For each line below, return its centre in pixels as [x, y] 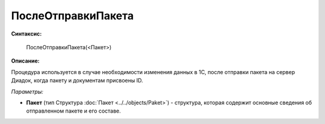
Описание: [26, 61]
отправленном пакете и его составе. [74, 111]
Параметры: [27, 91]
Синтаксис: [26, 34]
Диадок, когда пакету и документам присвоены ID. [77, 81]
